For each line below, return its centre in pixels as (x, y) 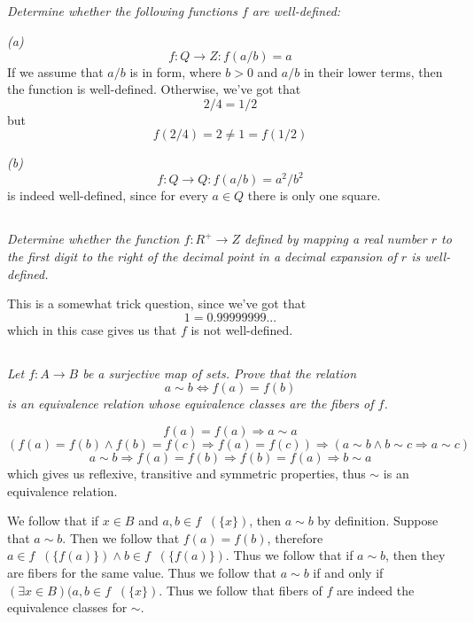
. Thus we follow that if (289, 555)
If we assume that (55, 71)
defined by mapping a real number (335, 239)
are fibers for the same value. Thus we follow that (142, 572)
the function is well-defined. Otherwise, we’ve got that (154, 89)
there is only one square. (314, 195)
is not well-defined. (242, 329)
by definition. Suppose (378, 521)
